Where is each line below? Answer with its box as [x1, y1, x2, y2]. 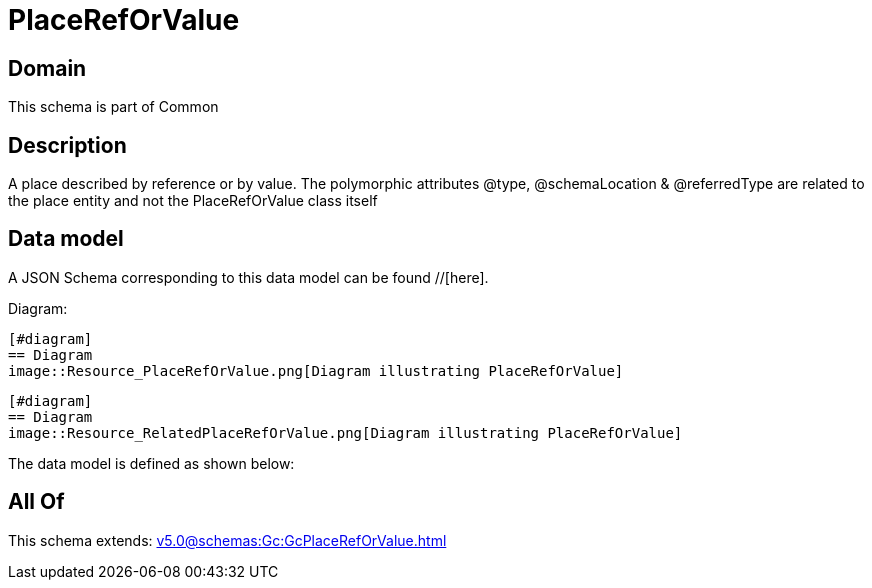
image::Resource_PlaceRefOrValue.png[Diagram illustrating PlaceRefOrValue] [8, 362, 624, 379]
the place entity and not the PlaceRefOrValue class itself [8, 192, 378, 210]
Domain [8, 55, 87, 81]
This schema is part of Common [8, 98, 219, 116]
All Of [8, 489, 65, 515]
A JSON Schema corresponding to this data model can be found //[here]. [8, 268, 489, 286]
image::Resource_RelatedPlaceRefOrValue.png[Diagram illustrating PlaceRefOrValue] [8, 424, 683, 441]
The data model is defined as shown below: [8, 454, 295, 472]
